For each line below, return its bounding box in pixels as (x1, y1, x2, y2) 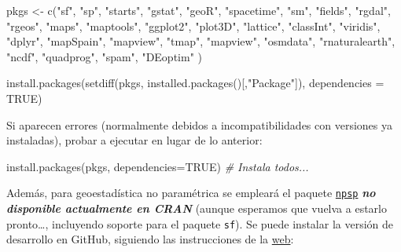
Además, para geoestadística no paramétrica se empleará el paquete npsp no (6, 184, 376, 201)
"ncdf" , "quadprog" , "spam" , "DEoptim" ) (6, 48, 202, 64)
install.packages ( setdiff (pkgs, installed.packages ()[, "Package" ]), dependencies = (6, 75, 384, 91)
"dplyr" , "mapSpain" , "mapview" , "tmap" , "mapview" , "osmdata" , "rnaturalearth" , (6, 33, 395, 49)
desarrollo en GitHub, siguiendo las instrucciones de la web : (6, 231, 294, 247)
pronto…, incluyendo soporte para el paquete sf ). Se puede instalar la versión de (6, 215, 393, 232)
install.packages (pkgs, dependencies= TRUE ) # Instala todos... (6, 158, 309, 174)
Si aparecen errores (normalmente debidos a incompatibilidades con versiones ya (6, 116, 392, 133)
